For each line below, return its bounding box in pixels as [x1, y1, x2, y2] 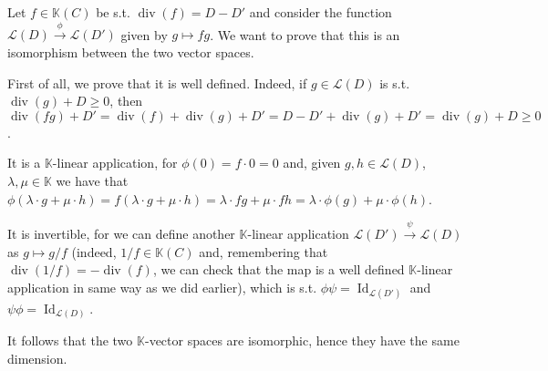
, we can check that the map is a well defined [152, 260, 405, 279]
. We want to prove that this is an [210, 25, 400, 44]
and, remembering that [199, 242, 328, 261]
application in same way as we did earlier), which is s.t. [7, 277, 317, 296]
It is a [7, 153, 41, 172]
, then [109, 91, 143, 110]
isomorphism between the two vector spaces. [7, 42, 254, 61]
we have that [56, 170, 129, 190]
